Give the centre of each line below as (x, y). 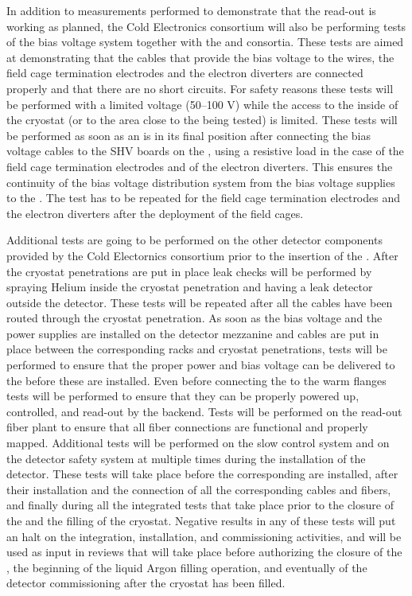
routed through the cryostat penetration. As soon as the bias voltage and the (194, 318)
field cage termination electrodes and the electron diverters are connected (185, 73)
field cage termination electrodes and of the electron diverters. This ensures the (200, 166)
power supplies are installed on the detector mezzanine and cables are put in (193, 333)
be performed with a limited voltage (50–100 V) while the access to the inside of (202, 104)
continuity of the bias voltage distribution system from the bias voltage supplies (201, 182)
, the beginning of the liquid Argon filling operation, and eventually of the (187, 567)
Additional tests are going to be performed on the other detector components (194, 240)
